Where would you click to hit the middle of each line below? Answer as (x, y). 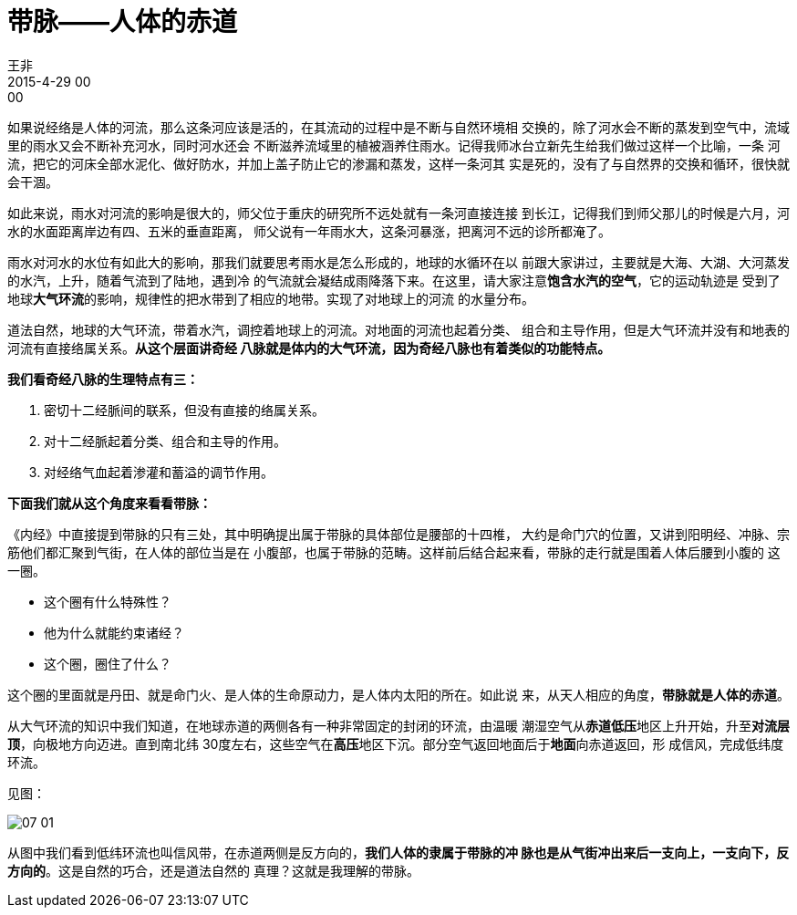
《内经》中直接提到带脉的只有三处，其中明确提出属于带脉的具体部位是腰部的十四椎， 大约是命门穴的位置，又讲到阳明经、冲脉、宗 (398, 534)
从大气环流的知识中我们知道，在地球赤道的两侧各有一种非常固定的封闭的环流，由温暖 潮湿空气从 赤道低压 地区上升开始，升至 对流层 (398, 725)
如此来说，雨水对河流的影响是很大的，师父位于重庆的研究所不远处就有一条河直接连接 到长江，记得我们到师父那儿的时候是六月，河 (398, 213)
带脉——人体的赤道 (123, 22)
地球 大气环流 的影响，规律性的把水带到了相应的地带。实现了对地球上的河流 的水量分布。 (271, 298)
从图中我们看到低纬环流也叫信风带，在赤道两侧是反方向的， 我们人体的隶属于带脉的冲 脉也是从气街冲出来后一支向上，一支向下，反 (398, 852)
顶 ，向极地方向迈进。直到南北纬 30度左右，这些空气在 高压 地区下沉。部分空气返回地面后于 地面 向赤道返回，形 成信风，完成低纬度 (396, 743)
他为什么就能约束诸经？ (114, 632)
